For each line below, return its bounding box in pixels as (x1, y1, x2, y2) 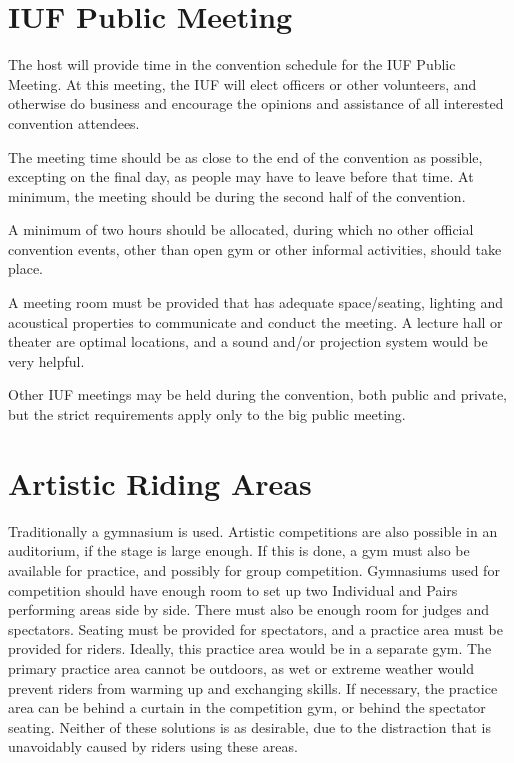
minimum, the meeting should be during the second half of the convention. (8, 185, 466, 206)
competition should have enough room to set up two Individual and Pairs (8, 579, 458, 600)
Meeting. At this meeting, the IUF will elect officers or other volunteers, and (8, 73, 477, 94)
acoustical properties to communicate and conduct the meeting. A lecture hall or (8, 311, 503, 332)
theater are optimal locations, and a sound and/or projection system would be (8, 331, 488, 352)
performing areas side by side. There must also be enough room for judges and (8, 599, 489, 620)
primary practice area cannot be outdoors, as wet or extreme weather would (8, 657, 474, 678)
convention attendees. (8, 112, 140, 133)
